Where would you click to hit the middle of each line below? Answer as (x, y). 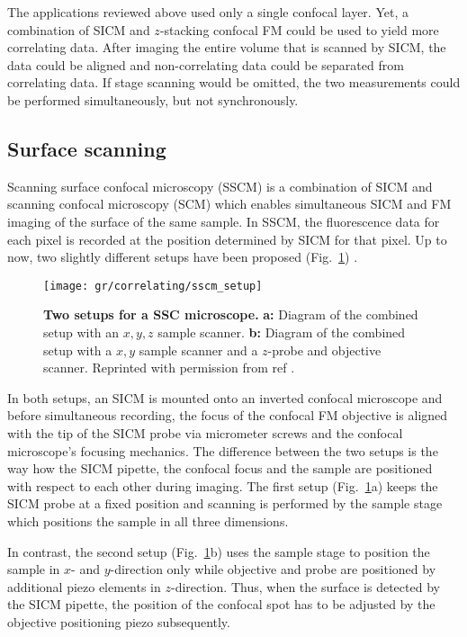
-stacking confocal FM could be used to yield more (299, 29)
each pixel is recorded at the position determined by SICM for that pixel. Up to (227, 239)
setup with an (81, 332)
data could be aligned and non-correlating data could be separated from (206, 64)
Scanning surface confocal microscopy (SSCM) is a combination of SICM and (220, 186)
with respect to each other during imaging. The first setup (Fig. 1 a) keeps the (223, 485)
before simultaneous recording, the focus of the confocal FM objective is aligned (228, 415)
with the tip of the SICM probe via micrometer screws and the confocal (205, 432)
